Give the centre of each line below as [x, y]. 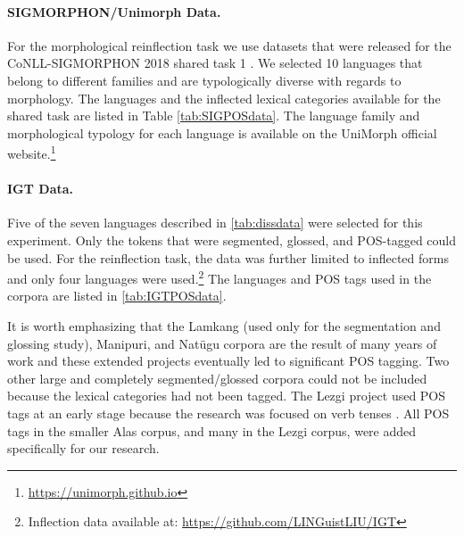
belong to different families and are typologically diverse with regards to [204, 80]
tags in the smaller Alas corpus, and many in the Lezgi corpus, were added [212, 430]
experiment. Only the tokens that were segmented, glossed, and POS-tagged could [232, 240]
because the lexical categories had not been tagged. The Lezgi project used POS [227, 396]
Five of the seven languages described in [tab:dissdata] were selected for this [215, 223]
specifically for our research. [83, 448]
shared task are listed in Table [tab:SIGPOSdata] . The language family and [214, 116]
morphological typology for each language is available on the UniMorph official [222, 132]
